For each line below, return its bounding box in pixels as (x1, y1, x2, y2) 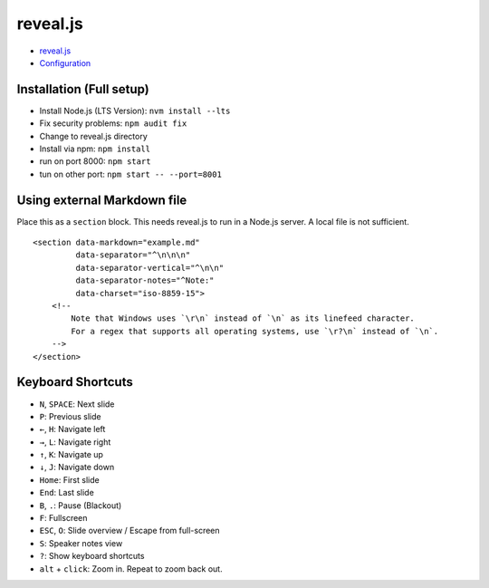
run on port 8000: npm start (39, 156, 151, 167)
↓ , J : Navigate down (39, 462, 115, 473)
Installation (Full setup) (16, 82, 149, 97)
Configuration (39, 57, 91, 68)
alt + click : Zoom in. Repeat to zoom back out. (39, 563, 223, 574)
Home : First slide (39, 474, 100, 485)
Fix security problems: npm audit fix (39, 118, 187, 129)
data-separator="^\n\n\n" (75, 250, 191, 260)
